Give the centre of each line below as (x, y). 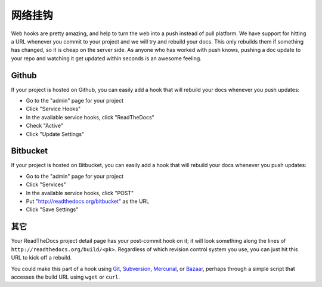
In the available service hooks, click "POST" (80, 193)
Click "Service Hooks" (53, 109)
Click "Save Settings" (52, 209)
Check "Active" (45, 126)
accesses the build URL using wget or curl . (66, 277)
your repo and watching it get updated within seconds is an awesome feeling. (106, 58)
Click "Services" (46, 184)
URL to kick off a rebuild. (41, 258)
